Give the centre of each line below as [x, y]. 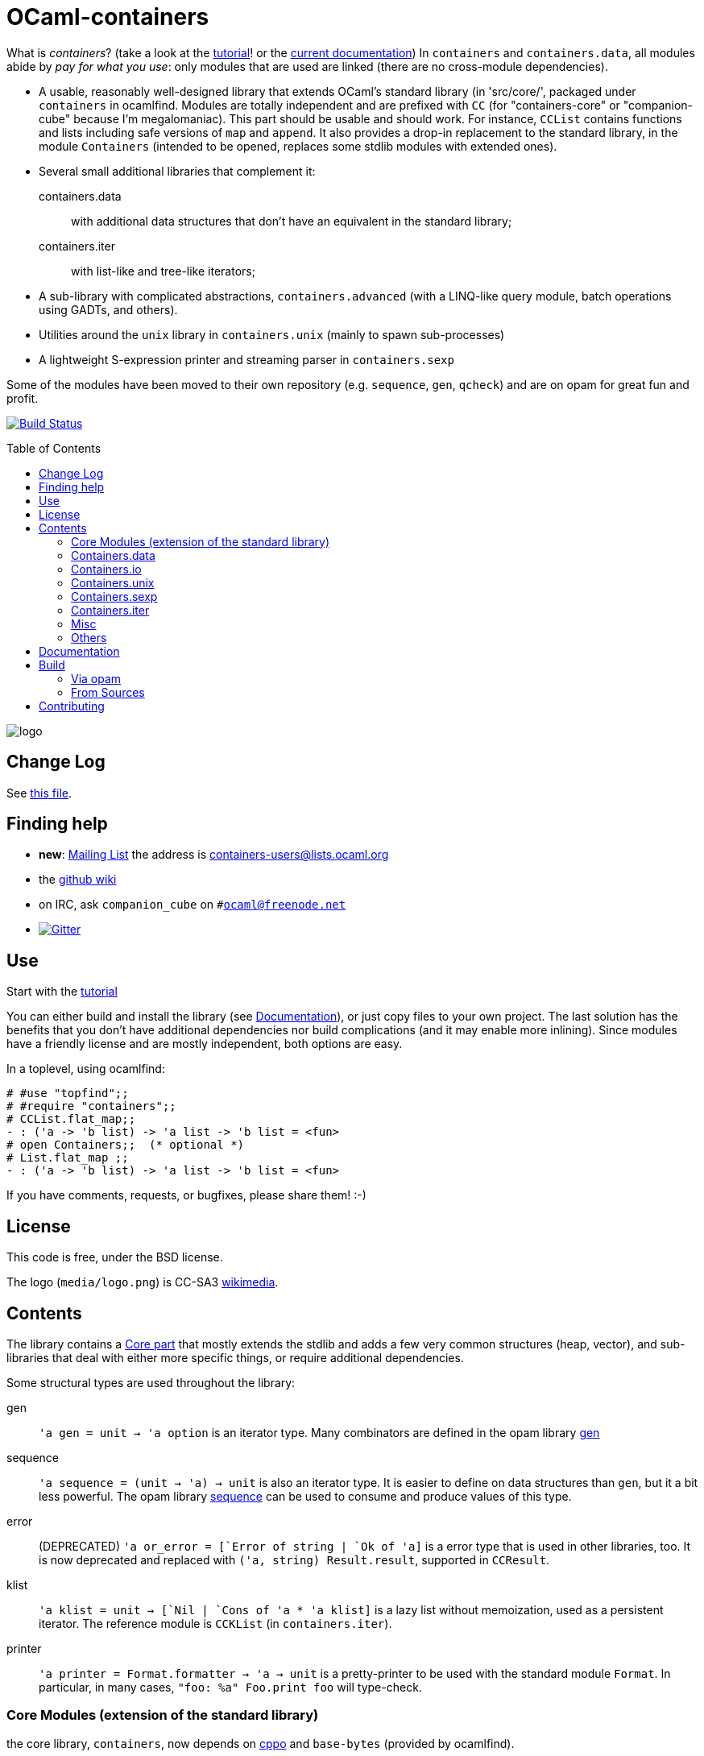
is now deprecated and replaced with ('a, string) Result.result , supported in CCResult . [294, 1559]
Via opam [96, 678]
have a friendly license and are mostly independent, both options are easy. [205, 1044]
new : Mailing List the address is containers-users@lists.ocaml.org [214, 855]
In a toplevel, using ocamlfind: [86, 1069]
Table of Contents [54, 448]
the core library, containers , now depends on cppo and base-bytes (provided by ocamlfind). [261, 1743]
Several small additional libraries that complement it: [177, 171]
